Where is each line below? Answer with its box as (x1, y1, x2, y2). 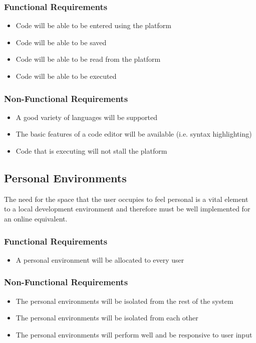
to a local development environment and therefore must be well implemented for (4, 203, 250, 214)
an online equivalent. (4, 213, 68, 223)
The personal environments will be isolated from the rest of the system (16, 295, 233, 306)
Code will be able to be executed (16, 71, 117, 81)
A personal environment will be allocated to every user (16, 254, 184, 265)
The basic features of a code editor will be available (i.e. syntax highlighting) (16, 129, 252, 139)
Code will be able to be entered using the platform (16, 20, 171, 31)
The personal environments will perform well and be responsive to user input (16, 329, 252, 339)
